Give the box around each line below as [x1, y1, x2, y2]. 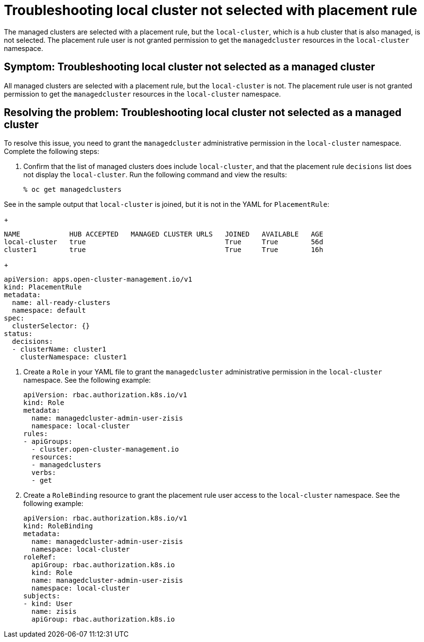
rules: [23, 430, 48, 438]
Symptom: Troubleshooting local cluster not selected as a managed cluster [4, 61, 375, 73]
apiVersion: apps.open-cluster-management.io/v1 [4, 275, 192, 284]
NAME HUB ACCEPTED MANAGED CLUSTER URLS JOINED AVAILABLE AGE [4, 230, 323, 238]
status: [4, 330, 33, 338]
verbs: [31, 469, 56, 477]
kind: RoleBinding [23, 522, 93, 530]
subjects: [23, 592, 60, 600]
